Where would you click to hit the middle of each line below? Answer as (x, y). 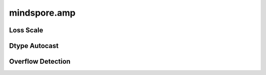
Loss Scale (26, 30)
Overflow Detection (40, 62)
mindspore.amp (42, 13)
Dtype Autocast (34, 46)
